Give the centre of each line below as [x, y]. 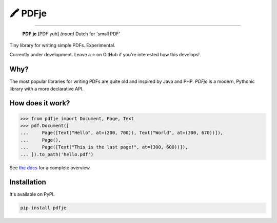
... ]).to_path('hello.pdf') [57, 154]
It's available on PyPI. [32, 194]
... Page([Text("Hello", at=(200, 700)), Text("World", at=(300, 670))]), [122, 133]
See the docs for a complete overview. [50, 168]
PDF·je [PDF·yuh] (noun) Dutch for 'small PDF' [71, 34]
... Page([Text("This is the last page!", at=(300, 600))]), [104, 147]
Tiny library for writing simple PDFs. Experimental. [62, 45]
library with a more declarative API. [47, 88]
